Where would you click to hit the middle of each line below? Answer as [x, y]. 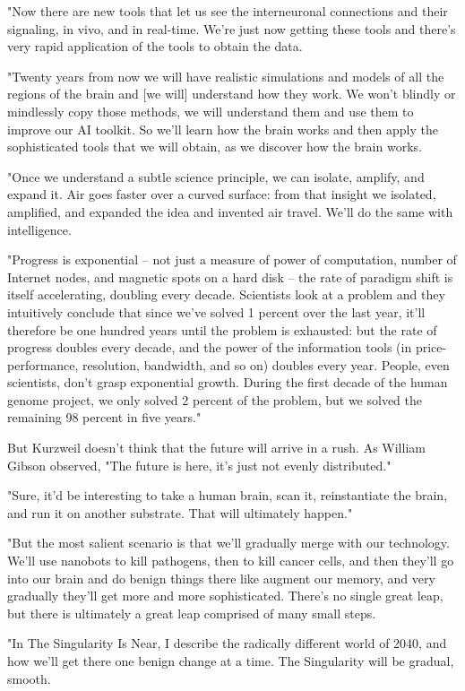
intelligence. [39, 229]
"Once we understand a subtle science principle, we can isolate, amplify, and [216, 176]
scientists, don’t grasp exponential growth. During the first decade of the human [228, 382]
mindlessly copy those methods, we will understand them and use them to [211, 111]
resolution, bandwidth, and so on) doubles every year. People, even [266, 364]
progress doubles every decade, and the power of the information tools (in [210, 347]
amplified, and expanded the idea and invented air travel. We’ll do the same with [230, 211]
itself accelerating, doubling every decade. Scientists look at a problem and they [226, 294]
